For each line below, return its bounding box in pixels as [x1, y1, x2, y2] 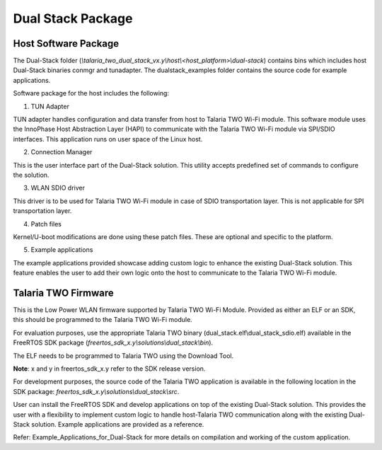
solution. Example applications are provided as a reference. [31, 420, 204, 428]
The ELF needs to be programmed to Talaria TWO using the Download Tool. [13, 351, 234, 360]
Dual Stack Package [13, 11, 133, 26]
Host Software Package [13, 37, 120, 50]
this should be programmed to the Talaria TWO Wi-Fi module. [13, 316, 192, 324]
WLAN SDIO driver [30, 184, 85, 192]
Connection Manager [30, 148, 93, 156]
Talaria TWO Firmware [13, 287, 114, 299]
